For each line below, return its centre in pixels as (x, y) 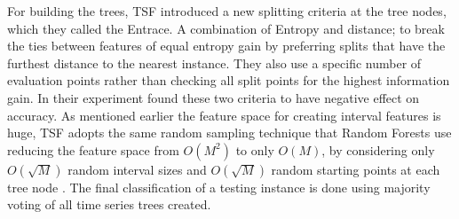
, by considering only (378, 149)
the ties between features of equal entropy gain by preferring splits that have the (226, 46)
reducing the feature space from (93, 149)
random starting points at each (356, 169)
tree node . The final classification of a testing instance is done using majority (219, 187)
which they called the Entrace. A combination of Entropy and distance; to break (226, 28)
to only (255, 149)
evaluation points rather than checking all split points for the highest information (229, 80)
